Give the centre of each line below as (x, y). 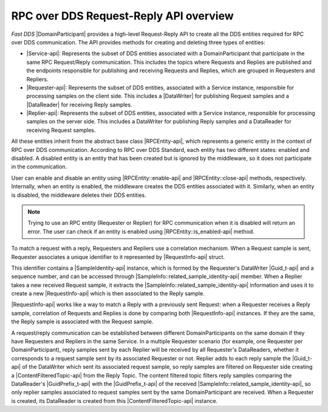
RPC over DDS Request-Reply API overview (122, 16)
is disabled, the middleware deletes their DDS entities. (79, 195)
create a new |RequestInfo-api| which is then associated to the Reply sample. (108, 294)
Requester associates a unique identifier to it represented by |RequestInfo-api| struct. (118, 257)
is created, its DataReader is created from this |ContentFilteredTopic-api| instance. (114, 400)
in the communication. (39, 167)
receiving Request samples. (61, 130)
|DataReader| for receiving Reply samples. (79, 105)
